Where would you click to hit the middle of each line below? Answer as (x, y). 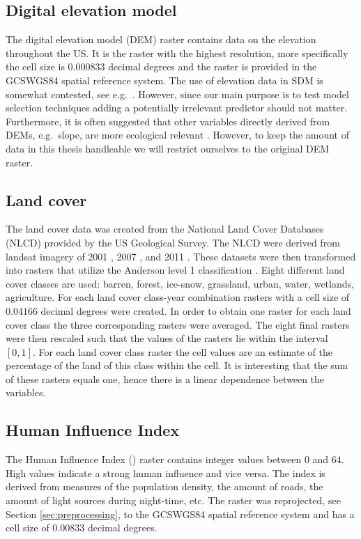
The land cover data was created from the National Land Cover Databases (165, 229)
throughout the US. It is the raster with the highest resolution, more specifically (177, 53)
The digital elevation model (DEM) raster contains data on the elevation (161, 39)
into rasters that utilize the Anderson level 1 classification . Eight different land (175, 270)
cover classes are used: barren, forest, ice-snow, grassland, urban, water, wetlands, (180, 283)
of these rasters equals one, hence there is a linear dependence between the (165, 378)
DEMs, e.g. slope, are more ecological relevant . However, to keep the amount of (177, 135)
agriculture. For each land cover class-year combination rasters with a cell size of (178, 297)
